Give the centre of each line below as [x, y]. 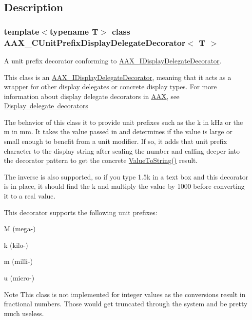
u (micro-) [19, 278]
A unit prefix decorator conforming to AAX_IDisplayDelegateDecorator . [113, 60]
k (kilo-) [16, 245]
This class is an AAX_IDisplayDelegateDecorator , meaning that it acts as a [118, 77]
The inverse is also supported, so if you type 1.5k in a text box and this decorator [126, 176]
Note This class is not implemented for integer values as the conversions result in [125, 294]
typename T [74, 31]
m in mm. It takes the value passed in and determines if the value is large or [118, 131]
